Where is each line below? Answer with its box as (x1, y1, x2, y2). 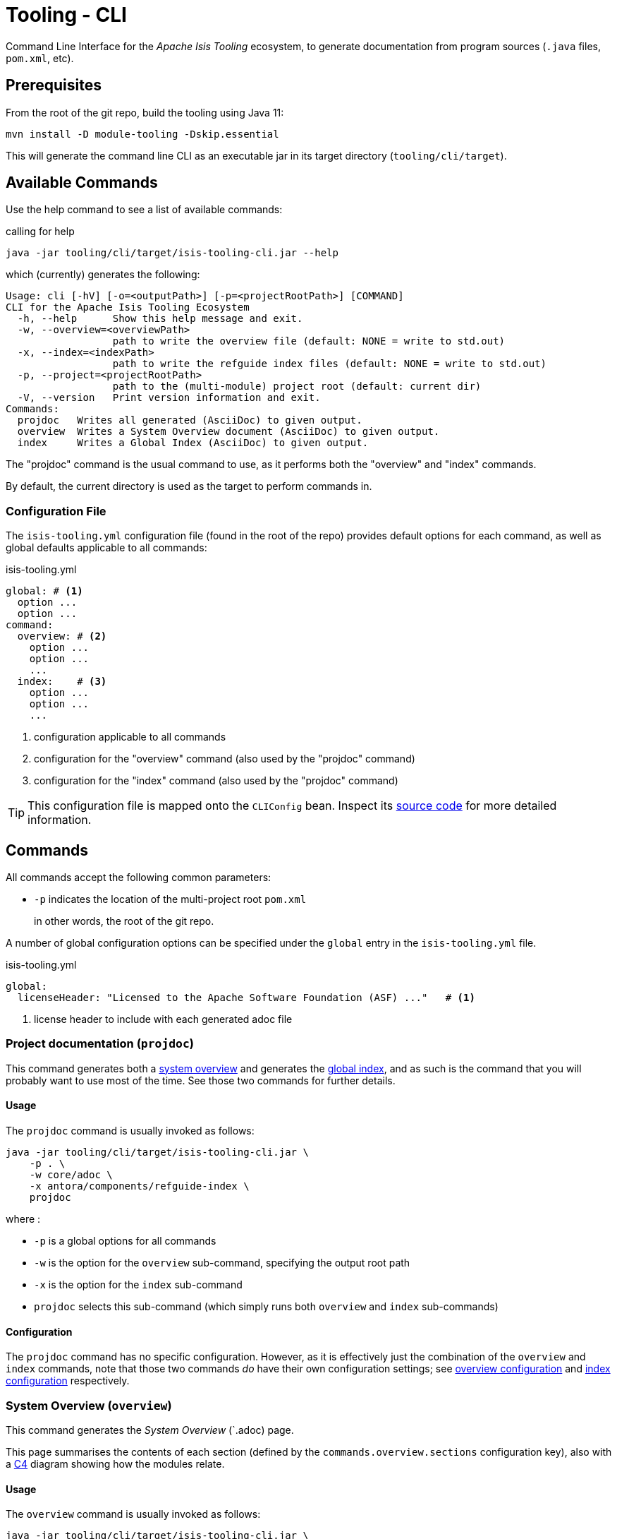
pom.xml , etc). (6, 52, 74, 64)
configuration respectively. (6, 1375, 130, 1387)
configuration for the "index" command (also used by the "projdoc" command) (34, 774, 398, 787)
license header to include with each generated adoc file (34, 1013, 293, 1026)
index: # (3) (17, 676, 107, 688)
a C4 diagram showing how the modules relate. (6, 1457, 225, 1470)
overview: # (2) (17, 630, 107, 642)
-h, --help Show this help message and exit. (17, 313, 303, 325)
